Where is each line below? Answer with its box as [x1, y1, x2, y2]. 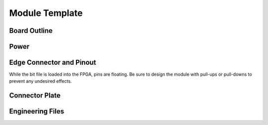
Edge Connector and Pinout [9, 58, 96, 67]
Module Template [9, 7, 83, 18]
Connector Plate [9, 91, 61, 100]
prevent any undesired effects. [9, 78, 72, 84]
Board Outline [9, 26, 53, 35]
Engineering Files [9, 107, 65, 116]
